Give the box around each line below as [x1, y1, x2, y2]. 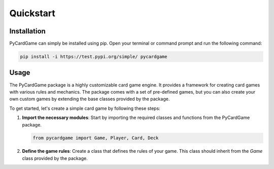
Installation [9, 27, 46, 35]
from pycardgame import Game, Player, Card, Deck [32, 135, 159, 141]
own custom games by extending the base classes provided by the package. [9, 96, 170, 102]
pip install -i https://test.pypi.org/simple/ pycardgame [20, 54, 167, 60]
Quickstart [9, 8, 56, 19]
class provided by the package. [22, 155, 88, 161]
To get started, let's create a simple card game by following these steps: [9, 105, 161, 111]
